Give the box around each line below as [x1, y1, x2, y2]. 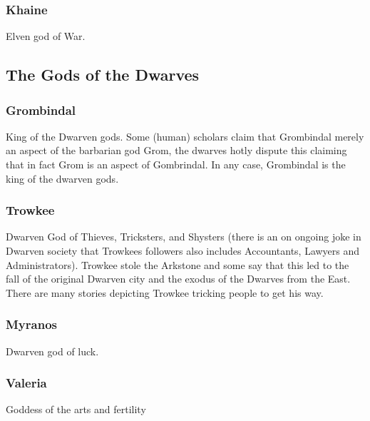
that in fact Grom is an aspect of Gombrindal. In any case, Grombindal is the [6, 157, 346, 171]
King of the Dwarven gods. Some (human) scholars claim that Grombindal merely [6, 128, 364, 143]
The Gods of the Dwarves [6, 64, 200, 86]
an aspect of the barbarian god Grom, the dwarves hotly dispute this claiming [6, 143, 347, 158]
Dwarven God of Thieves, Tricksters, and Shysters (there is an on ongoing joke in [6, 229, 361, 244]
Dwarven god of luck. [6, 343, 99, 358]
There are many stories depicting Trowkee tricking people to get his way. [6, 285, 324, 300]
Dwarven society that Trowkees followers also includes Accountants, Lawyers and [6, 243, 360, 258]
